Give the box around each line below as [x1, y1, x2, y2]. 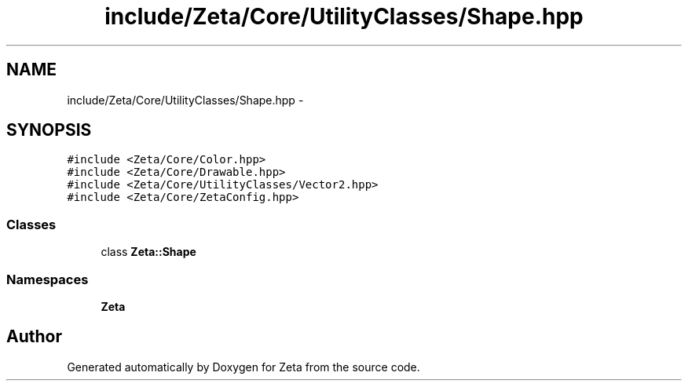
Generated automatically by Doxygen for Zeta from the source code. [67, 360, 420, 374]
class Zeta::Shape [101, 245, 196, 259]
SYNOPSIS [6, 120, 92, 141]
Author [6, 327, 62, 347]
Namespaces [6, 271, 89, 287]
